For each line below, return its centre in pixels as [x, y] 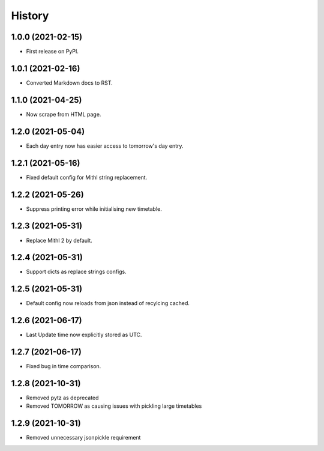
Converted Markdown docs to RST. [70, 83]
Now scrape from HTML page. [64, 114]
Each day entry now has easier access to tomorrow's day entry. [105, 146]
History [30, 16]
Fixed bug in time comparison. [64, 366]
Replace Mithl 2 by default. [59, 240]
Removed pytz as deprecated [62, 398]
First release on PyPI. [52, 52]
